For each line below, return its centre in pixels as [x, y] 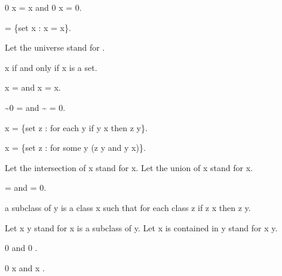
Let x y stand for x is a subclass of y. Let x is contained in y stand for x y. [141, 227]
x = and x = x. [33, 87]
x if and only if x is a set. [51, 67]
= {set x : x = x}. [38, 27]
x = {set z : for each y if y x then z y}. [76, 127]
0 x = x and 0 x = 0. [43, 7]
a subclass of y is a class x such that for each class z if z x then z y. [128, 207]
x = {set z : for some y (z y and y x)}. [75, 148]
